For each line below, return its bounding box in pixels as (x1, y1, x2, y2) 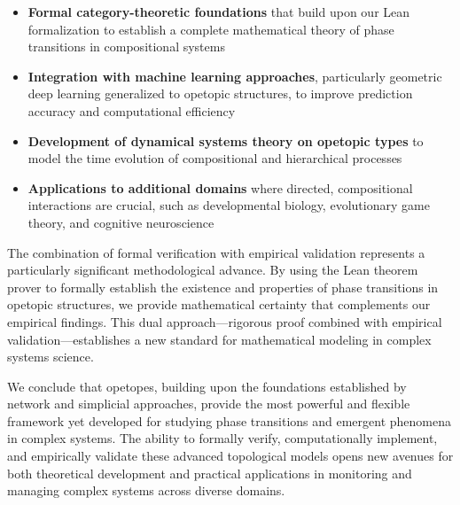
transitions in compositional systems (27, 37, 225, 56)
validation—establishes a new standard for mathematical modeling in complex (7, 330, 432, 348)
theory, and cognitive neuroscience (27, 213, 214, 231)
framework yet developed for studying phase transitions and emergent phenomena (7, 411, 452, 430)
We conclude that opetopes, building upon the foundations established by (7, 377, 407, 395)
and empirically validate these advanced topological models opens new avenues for (7, 447, 454, 465)
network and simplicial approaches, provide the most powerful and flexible (7, 394, 410, 413)
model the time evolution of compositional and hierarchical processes (27, 149, 402, 167)
